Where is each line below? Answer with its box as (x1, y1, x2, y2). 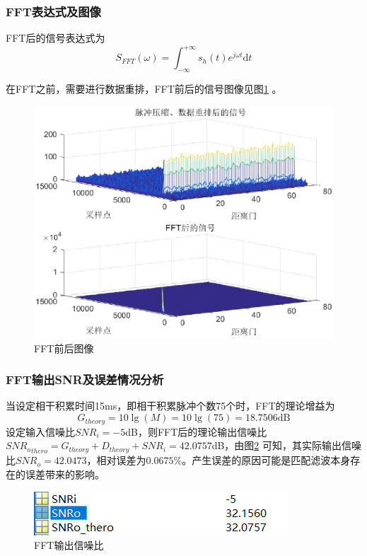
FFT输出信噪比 (34, 538, 104, 552)
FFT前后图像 (34, 340, 94, 355)
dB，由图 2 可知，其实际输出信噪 (211, 438, 362, 453)
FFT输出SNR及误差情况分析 (6, 371, 164, 388)
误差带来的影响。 (25, 466, 105, 481)
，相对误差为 (86, 453, 146, 468)
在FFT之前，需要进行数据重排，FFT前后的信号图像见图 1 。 (6, 81, 282, 96)
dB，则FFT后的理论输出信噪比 (125, 424, 267, 439)
